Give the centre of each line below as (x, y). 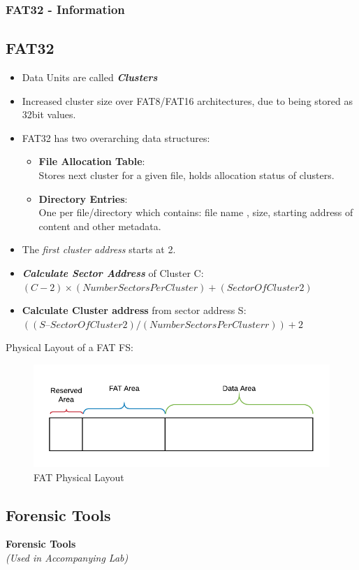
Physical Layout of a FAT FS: (69, 347)
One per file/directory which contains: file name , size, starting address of (196, 212)
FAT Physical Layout (79, 477)
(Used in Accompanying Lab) (67, 557)
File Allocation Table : (92, 161)
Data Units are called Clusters (90, 77)
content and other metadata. (100, 226)
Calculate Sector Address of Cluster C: (113, 272)
